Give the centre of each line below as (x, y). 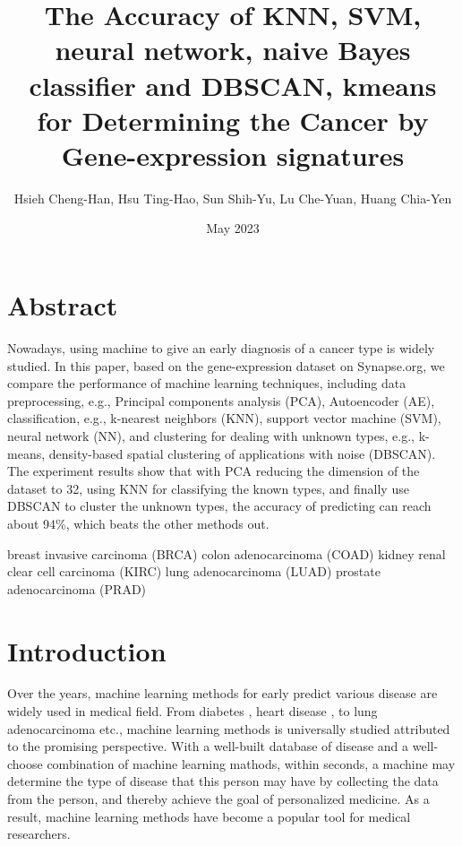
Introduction (87, 650)
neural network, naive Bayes (233, 50)
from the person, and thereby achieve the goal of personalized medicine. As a (218, 799)
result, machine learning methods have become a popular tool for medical (209, 816)
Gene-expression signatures (233, 155)
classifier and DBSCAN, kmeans (233, 85)
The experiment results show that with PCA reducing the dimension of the (214, 471)
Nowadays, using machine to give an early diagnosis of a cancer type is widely (221, 348)
